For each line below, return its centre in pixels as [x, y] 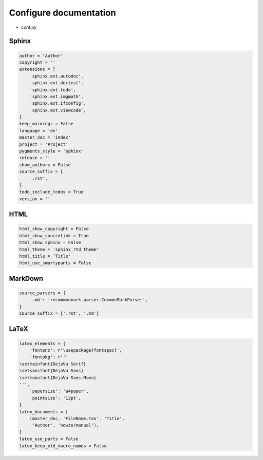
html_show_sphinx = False [50, 243]
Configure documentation [63, 13]
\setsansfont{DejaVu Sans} [51, 371]
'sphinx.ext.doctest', [56, 83]
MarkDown [26, 278]
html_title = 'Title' [45, 256]
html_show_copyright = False [54, 229]
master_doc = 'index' [45, 137]
